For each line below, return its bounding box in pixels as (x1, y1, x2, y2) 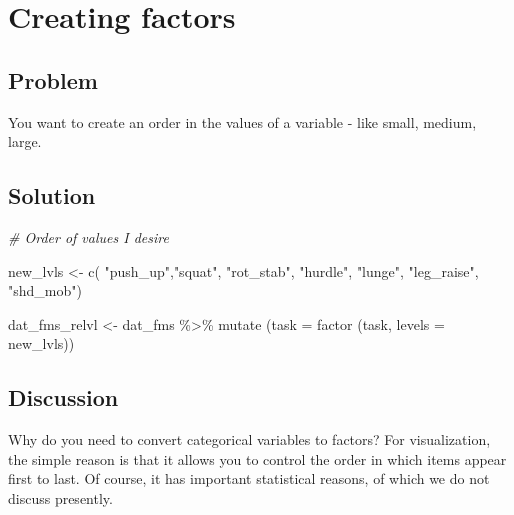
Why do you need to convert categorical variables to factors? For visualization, (8, 429, 491, 450)
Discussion (8, 382, 119, 413)
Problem (8, 64, 98, 95)
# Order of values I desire (8, 226, 169, 247)
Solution (8, 180, 96, 211)
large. (8, 131, 42, 152)
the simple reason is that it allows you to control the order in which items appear (8, 448, 507, 469)
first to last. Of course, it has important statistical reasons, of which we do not (8, 468, 490, 489)
